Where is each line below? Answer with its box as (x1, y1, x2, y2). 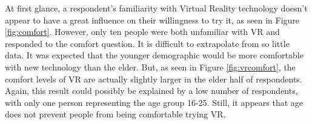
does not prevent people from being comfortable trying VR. (5, 108, 226, 120)
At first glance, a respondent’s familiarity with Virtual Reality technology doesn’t (5, 2, 308, 14)
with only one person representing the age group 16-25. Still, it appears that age (5, 96, 303, 108)
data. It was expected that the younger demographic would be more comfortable (5, 49, 304, 61)
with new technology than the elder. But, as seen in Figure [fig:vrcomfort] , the (5, 60, 296, 73)
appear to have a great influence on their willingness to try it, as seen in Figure (5, 13, 300, 26)
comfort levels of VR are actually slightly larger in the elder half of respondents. (5, 72, 302, 85)
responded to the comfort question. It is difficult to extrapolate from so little (5, 37, 290, 49)
